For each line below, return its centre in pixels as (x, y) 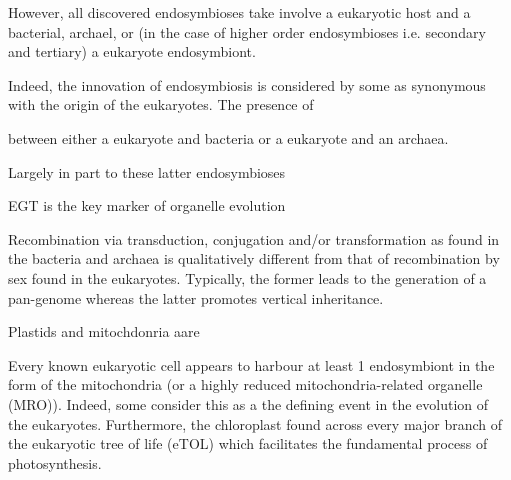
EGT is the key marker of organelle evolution (147, 205)
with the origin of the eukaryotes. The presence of (161, 104)
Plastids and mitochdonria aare (104, 331)
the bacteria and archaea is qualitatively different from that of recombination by (254, 258)
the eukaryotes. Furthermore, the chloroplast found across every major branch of (255, 423)
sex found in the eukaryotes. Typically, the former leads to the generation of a (247, 277)
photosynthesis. (55, 462)
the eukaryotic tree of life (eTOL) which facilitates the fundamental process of (248, 443)
